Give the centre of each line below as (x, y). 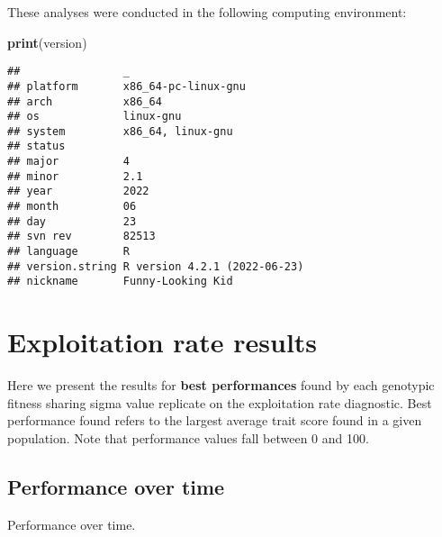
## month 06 (72, 207)
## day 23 (72, 221)
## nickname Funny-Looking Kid (120, 282)
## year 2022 (78, 191)
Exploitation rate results (162, 342)
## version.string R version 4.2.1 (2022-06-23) (156, 266)
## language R (69, 252)
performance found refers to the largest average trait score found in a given (215, 420)
